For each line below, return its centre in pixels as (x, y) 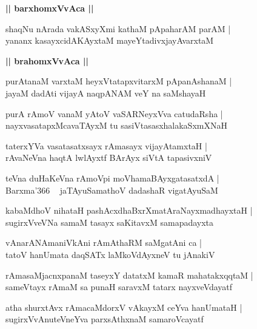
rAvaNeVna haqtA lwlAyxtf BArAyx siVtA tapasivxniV (109, 158)
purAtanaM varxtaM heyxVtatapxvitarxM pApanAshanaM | (119, 81)
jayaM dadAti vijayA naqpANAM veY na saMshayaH (106, 93)
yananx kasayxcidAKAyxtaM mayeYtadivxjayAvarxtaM (110, 40)
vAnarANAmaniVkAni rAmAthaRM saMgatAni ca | (104, 243)
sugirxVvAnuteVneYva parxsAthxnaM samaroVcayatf (105, 319)
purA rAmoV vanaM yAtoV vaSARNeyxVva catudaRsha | (114, 113)
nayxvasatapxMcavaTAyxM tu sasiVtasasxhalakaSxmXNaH (116, 125)
